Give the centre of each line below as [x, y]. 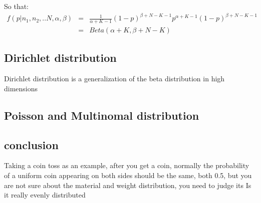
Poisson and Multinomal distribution [102, 115]
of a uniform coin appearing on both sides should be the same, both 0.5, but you [128, 175]
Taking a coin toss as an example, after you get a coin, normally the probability [127, 165]
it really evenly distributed [45, 195]
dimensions [21, 88]
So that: [17, 6]
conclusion [31, 144]
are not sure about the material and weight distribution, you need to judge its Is [128, 185]
